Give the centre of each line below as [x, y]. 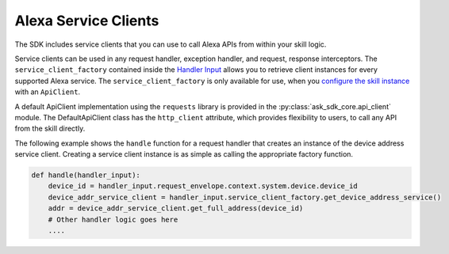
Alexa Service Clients [87, 21]
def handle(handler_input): [86, 175]
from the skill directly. [50, 129]
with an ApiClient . [48, 92]
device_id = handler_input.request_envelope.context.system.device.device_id [203, 186]
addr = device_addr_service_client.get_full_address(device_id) [176, 209]
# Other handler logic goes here [113, 219]
